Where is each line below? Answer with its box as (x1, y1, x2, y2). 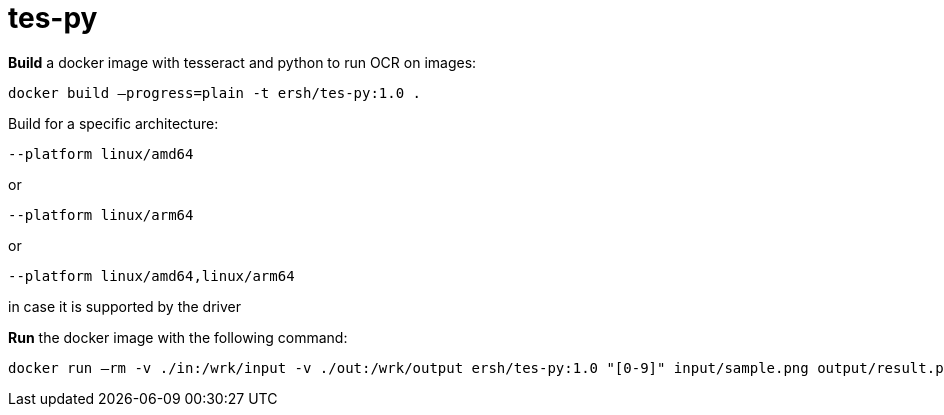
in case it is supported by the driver (8, 297, 241, 315)
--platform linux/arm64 (8, 206, 194, 223)
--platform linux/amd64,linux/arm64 (8, 267, 295, 284)
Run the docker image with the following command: (8, 328, 348, 346)
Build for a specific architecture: (8, 114, 219, 132)
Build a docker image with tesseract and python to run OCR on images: (8, 53, 477, 71)
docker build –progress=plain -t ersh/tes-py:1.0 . (8, 84, 422, 101)
